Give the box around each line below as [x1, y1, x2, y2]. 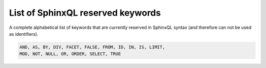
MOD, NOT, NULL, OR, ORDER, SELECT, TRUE [19, 51, 121, 57]
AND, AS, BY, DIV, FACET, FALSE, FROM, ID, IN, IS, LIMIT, [19, 44, 165, 50]
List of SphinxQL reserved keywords [9, 7, 161, 18]
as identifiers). [9, 31, 39, 37]
